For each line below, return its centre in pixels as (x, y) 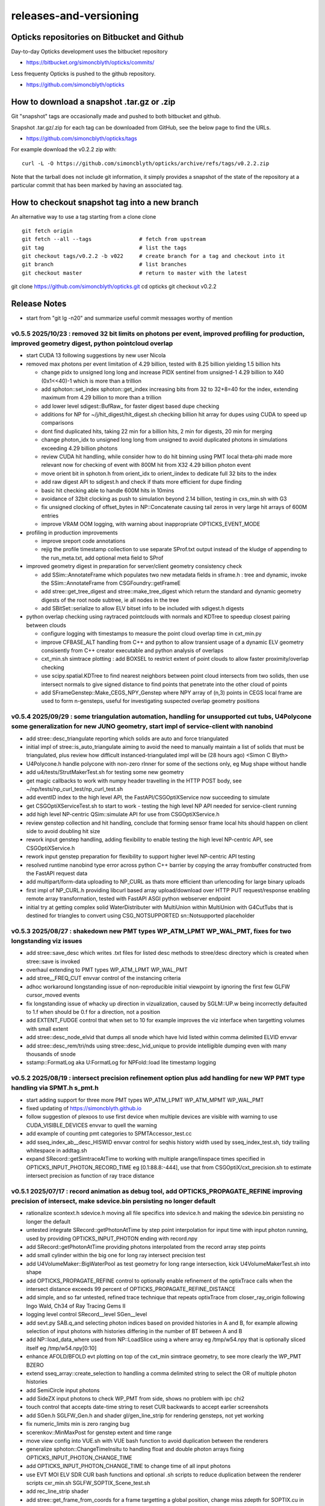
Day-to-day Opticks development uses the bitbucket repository (89, 52)
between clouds (46, 625)
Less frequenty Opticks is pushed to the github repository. (83, 73)
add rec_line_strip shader (57, 1492)
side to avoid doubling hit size (63, 831)
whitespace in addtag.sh (57, 1150)
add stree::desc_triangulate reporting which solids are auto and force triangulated (127, 739)
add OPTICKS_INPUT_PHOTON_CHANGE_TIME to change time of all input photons (128, 1466)
